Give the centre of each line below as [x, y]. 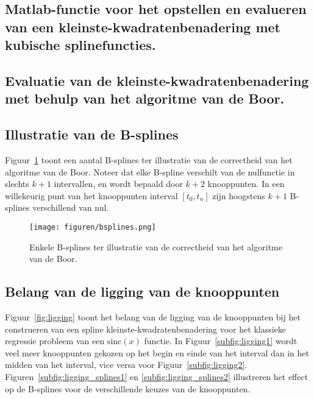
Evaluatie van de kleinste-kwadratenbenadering [157, 80]
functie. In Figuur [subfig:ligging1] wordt [221, 341]
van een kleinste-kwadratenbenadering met [143, 26]
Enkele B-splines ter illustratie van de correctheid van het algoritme [156, 246]
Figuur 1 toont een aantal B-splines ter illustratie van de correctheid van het [149, 159]
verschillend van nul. [71, 207]
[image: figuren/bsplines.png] [93, 227]
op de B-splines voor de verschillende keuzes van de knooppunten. [128, 388]
